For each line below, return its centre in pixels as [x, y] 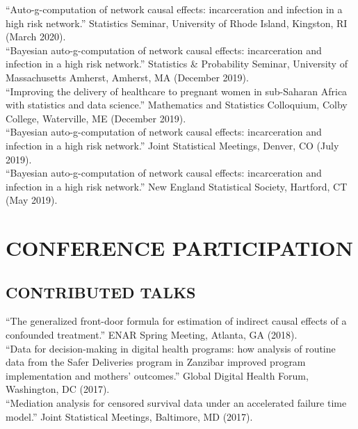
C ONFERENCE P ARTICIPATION [180, 248]
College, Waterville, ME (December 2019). [96, 118]
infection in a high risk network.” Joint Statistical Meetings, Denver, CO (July [172, 145]
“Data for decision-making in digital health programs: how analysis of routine [171, 348]
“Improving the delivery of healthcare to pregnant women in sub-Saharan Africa [177, 91]
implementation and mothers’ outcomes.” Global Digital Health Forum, [157, 375]
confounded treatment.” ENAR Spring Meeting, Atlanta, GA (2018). [152, 335]
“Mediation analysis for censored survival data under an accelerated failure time [176, 403]
